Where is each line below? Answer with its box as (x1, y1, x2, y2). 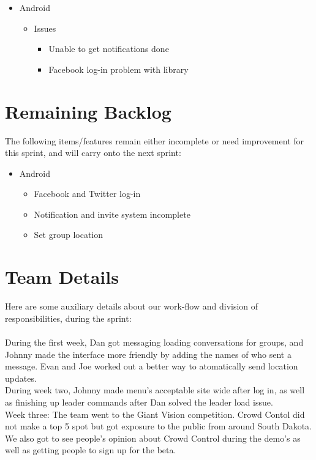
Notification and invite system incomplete (34, 207, 190, 220)
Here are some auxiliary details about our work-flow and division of (5, 300, 258, 313)
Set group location (34, 228, 103, 241)
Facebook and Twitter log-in (34, 187, 141, 200)
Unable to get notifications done (48, 42, 169, 55)
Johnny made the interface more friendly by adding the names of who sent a (5, 347, 292, 360)
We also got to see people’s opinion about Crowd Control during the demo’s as (5, 431, 301, 444)
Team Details (5, 264, 119, 289)
